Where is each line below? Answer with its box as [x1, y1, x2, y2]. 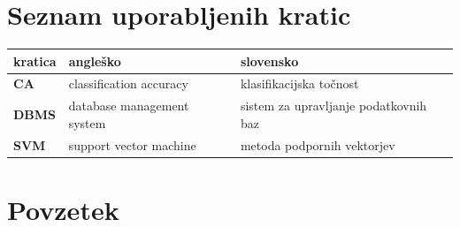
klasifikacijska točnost [240, 74, 359, 93]
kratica [13, 51, 57, 70]
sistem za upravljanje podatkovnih [240, 96, 427, 115]
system [68, 113, 106, 132]
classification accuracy [68, 74, 188, 93]
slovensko [240, 51, 299, 70]
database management [68, 96, 189, 115]
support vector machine [68, 135, 196, 154]
